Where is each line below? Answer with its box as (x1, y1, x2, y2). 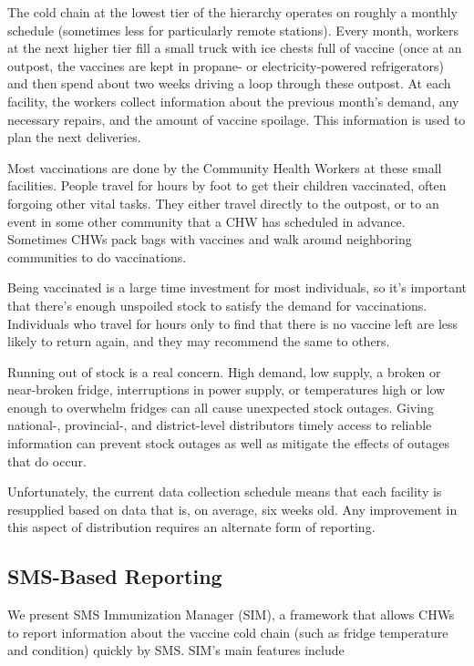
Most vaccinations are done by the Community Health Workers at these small (7, 158, 442, 177)
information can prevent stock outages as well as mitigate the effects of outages (7, 434, 450, 453)
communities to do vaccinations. (7, 247, 187, 266)
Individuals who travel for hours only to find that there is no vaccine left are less (7, 313, 459, 333)
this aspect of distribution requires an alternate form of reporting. (7, 517, 376, 537)
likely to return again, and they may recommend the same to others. (7, 332, 390, 351)
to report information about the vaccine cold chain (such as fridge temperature (7, 622, 448, 641)
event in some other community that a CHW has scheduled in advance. (7, 211, 406, 231)
